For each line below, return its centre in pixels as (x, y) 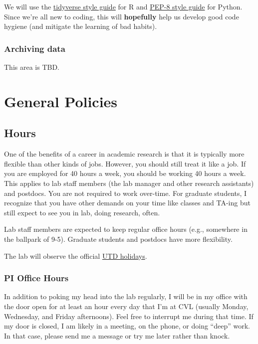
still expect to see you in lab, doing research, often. (82, 212)
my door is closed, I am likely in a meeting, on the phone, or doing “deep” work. (127, 326)
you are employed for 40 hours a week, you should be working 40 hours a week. (125, 173)
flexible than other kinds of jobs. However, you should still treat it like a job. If (125, 163)
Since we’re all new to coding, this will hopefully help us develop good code (122, 16)
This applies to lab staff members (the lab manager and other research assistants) (129, 183)
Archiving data (35, 48)
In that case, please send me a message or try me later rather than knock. (117, 335)
